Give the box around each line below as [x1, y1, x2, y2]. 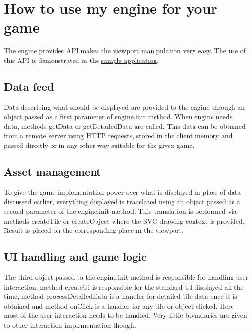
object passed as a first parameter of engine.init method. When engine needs [4, 111, 233, 122]
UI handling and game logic [4, 249, 147, 264]
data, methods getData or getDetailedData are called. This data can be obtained [4, 121, 246, 131]
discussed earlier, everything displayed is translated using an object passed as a [4, 196, 240, 207]
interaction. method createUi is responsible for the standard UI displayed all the [4, 281, 244, 291]
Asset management [4, 164, 101, 179]
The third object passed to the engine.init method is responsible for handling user [4, 272, 249, 282]
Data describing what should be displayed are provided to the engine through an [4, 102, 245, 112]
